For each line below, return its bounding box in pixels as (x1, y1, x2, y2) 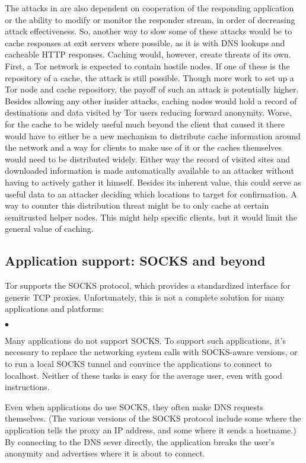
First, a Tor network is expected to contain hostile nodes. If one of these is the (5, 59, 290, 72)
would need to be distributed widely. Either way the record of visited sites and (5, 152, 290, 165)
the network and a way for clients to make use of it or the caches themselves (5, 141, 282, 154)
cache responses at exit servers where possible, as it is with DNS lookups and (5, 36, 285, 49)
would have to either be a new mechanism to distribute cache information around (5, 129, 301, 142)
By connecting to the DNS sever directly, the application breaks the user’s (5, 435, 275, 448)
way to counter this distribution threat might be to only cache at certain (5, 199, 269, 212)
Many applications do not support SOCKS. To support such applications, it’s (5, 334, 286, 346)
